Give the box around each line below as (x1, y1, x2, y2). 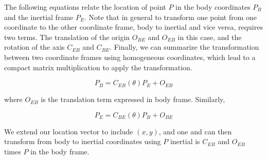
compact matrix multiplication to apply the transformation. (4, 62, 192, 72)
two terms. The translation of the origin (4, 31, 130, 42)
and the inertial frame (4, 11, 74, 22)
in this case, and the (177, 31, 242, 42)
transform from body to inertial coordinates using (4, 136, 161, 147)
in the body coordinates (175, 2, 251, 12)
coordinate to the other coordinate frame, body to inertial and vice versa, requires (4, 22, 263, 32)
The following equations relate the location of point (4, 2, 166, 12)
